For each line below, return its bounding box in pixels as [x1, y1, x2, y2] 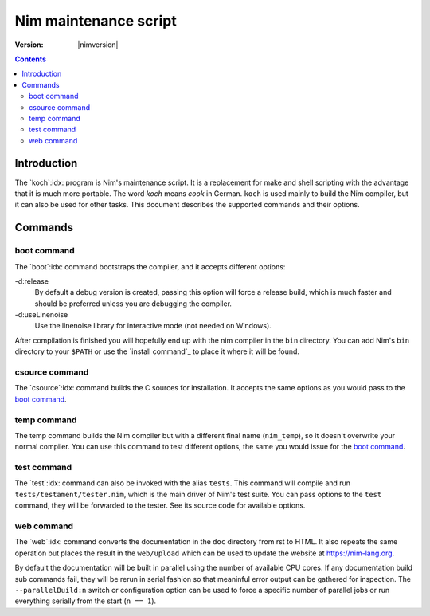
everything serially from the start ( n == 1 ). [14, 596, 157, 606]
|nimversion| [77, 40, 119, 49]
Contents [14, 54, 47, 64]
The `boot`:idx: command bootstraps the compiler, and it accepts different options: [14, 261, 286, 271]
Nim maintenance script [14, 12, 177, 29]
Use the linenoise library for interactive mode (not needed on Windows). [34, 321, 272, 331]
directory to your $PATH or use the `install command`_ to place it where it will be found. [14, 347, 300, 356]
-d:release [14, 276, 49, 286]
